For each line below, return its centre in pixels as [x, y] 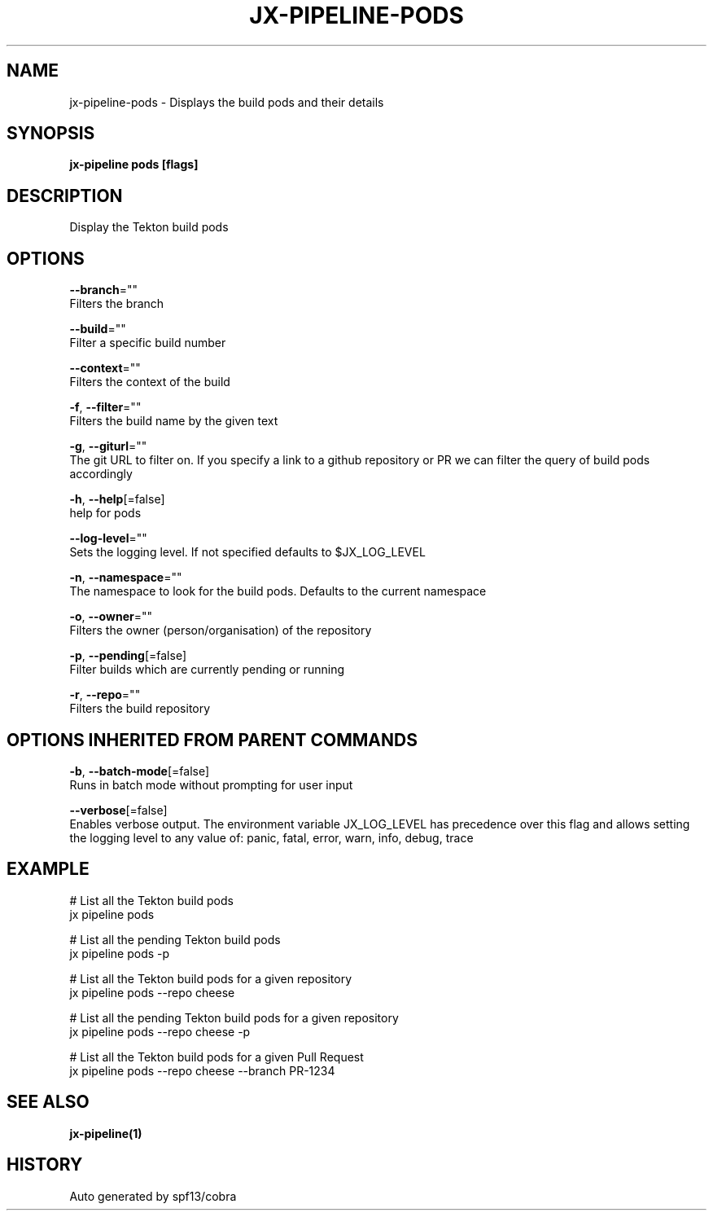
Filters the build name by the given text [174, 421]
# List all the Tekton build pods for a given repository [211, 978]
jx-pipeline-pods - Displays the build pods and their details [227, 102]
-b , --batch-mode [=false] [140, 771]
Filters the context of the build [150, 382]
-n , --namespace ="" [126, 578]
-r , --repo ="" [105, 695]
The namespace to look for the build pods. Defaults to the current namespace [278, 591]
